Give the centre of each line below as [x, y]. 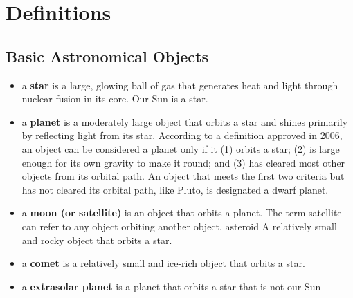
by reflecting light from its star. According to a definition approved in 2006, [182, 135]
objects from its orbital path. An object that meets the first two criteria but [183, 176]
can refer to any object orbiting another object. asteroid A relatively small [179, 226]
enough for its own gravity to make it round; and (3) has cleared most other [183, 162]
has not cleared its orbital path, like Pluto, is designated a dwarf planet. [175, 189]
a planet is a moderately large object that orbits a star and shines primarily [185, 121]
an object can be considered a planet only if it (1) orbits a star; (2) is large [181, 148]
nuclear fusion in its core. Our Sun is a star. [115, 99]
